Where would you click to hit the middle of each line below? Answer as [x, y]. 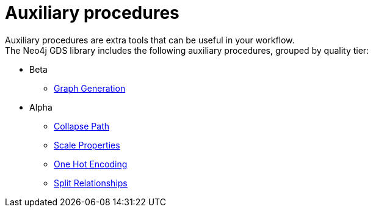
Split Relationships [91, 183]
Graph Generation [90, 88]
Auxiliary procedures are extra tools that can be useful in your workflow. [150, 40]
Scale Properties [87, 145]
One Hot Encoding [91, 164]
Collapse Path [81, 126]
